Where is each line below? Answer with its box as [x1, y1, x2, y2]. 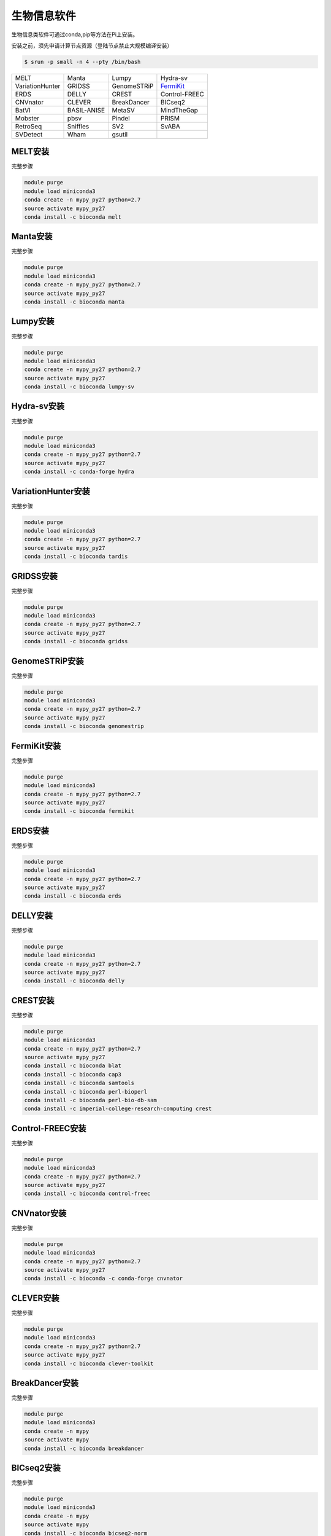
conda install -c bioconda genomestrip [24, 723, 144, 730]
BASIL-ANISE [67, 106, 105, 114]
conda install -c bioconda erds [24, 893, 122, 899]
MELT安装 [11, 146, 50, 157]
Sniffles [67, 122, 89, 130]
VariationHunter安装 [11, 486, 90, 496]
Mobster [15, 114, 40, 122]
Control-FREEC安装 [11, 1123, 86, 1134]
